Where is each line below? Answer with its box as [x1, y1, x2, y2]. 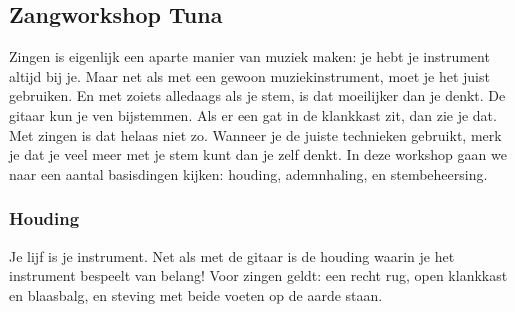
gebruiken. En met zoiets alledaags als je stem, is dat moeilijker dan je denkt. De [9, 85, 506, 106]
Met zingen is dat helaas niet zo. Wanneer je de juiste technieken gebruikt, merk [9, 124, 502, 145]
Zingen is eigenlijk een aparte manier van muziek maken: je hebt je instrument [9, 46, 490, 67]
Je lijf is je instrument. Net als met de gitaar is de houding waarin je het [9, 245, 455, 266]
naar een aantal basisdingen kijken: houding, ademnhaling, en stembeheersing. [9, 163, 488, 184]
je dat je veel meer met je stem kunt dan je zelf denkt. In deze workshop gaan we [9, 144, 507, 165]
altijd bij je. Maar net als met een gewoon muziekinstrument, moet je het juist [9, 65, 490, 86]
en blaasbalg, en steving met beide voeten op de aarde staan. [9, 284, 383, 305]
